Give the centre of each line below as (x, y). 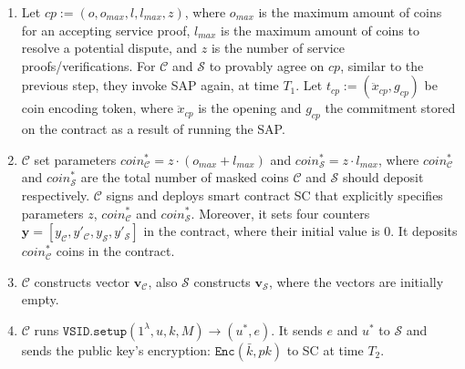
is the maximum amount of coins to (320, 30)
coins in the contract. (115, 251)
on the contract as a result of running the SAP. (153, 129)
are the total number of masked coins (185, 177)
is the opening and (250, 108)
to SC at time (325, 349)
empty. (40, 299)
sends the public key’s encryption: (116, 349)
